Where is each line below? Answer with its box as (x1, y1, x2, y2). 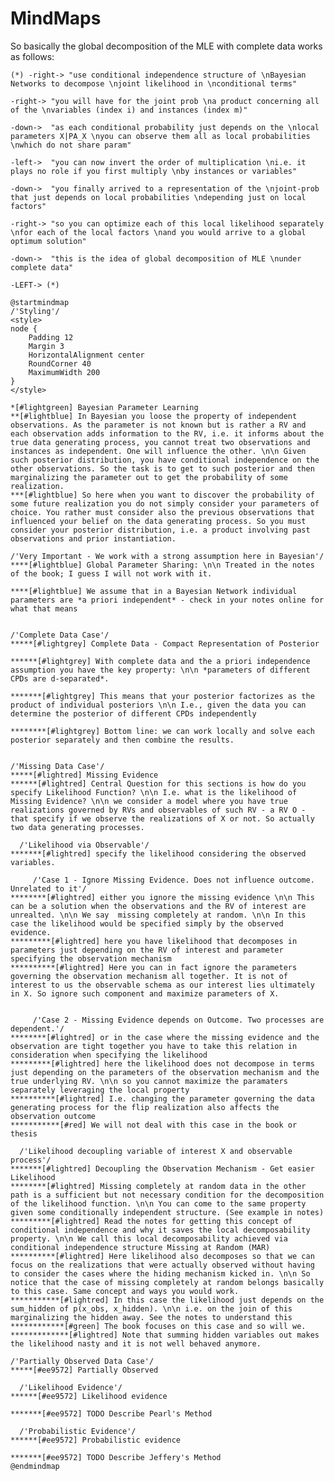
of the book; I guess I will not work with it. (10, 568, 213, 579)
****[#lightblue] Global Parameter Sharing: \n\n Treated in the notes (10, 560, 315, 570)
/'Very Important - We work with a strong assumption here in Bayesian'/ (10, 551, 325, 561)
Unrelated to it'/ (10, 883, 87, 894)
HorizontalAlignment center (28, 350, 145, 360)
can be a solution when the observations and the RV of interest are (10, 901, 307, 911)
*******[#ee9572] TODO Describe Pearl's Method (10, 1408, 213, 1419)
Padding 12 (28, 332, 74, 342)
